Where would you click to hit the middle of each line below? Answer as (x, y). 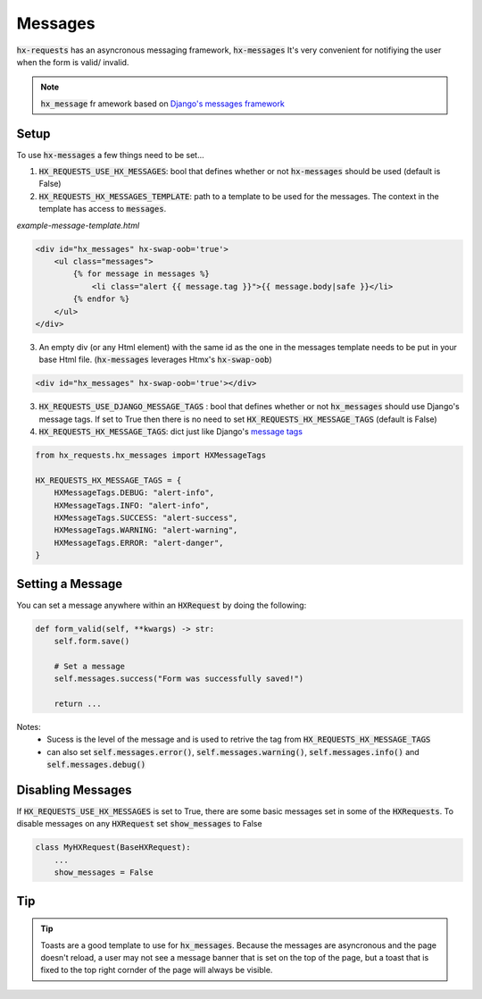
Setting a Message (70, 584)
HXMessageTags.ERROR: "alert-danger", (139, 542)
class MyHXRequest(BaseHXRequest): (113, 848)
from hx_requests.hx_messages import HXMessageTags (151, 455)
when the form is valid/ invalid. (73, 62)
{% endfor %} (101, 299)
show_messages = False (104, 873)
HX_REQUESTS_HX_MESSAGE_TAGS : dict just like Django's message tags (171, 432)
